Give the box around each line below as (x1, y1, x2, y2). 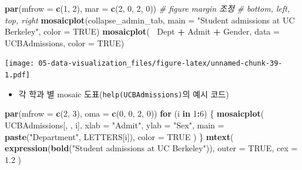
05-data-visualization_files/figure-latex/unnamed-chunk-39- (38, 59, 283, 68)
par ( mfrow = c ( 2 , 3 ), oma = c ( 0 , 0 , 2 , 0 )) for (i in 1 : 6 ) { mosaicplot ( (5, 107, 264, 120)
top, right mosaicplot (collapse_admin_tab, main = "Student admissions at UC (5, 13, 295, 26)
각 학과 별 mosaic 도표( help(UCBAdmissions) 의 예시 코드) (18, 87, 229, 100)
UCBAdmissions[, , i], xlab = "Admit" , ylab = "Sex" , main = (5, 118, 224, 131)
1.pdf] (5, 71, 30, 80)
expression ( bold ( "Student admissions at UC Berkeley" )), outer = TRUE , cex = (5, 142, 298, 154)
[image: (5, 59, 35, 68)
